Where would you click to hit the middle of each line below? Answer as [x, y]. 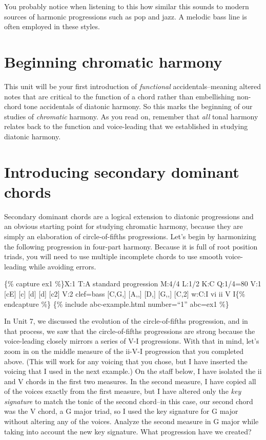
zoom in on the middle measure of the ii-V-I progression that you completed [124, 351]
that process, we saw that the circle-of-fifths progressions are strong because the [130, 331]
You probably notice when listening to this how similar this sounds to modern [127, 6]
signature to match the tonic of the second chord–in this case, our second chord [129, 401]
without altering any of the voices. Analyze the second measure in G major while [131, 421]
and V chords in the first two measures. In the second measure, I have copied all [130, 381]
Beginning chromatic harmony [113, 61]
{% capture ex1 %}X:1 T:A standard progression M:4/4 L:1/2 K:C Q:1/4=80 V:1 [133, 284]
